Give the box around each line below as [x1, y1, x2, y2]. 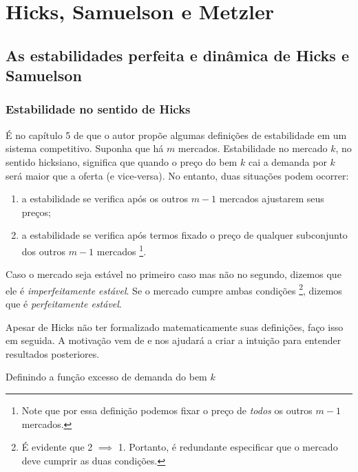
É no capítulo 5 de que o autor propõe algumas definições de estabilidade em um [6, 127, 347, 142]
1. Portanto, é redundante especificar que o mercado [118, 440, 338, 454]
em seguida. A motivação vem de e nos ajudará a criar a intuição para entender [6, 333, 341, 347]
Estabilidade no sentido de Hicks [6, 100, 191, 118]
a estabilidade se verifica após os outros [21, 191, 188, 206]
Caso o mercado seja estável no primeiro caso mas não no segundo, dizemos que [6, 267, 341, 281]
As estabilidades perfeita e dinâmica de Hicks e [6, 44, 349, 65]
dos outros [21, 244, 65, 258]
